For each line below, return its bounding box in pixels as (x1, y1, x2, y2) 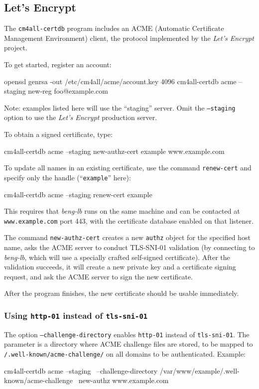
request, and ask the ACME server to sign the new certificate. (4, 271, 193, 281)
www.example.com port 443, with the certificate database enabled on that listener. (4, 215, 254, 226)
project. (4, 42, 27, 53)
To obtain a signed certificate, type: (4, 129, 113, 139)
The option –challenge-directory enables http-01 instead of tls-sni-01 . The (4, 329, 250, 339)
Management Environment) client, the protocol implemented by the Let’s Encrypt (4, 32, 255, 43)
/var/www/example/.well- (159, 365, 240, 376)
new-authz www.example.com (78, 375, 169, 386)
